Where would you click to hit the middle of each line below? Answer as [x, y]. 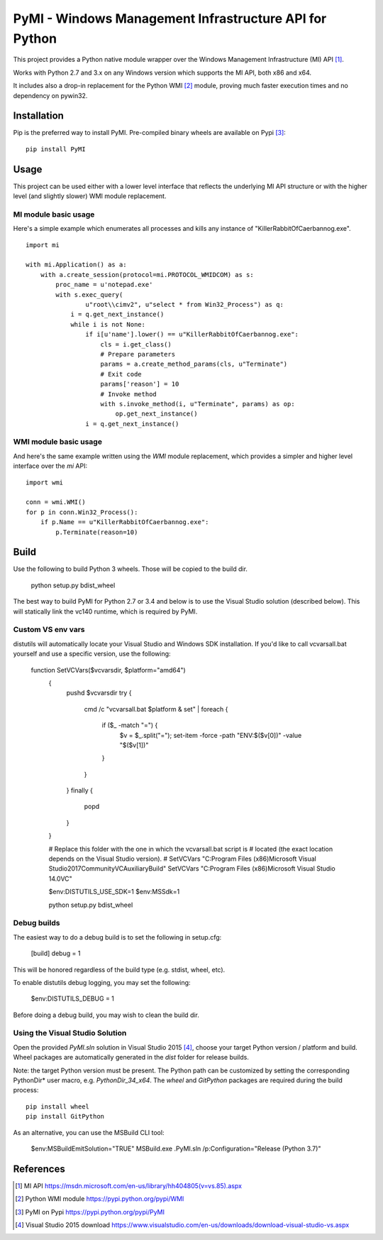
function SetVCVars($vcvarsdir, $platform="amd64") [108, 670]
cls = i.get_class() [136, 344]
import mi [43, 245]
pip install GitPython [65, 1116]
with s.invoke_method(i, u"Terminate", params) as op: [198, 404]
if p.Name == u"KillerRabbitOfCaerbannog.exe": [124, 522]
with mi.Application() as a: [76, 265]
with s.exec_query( [89, 294]
